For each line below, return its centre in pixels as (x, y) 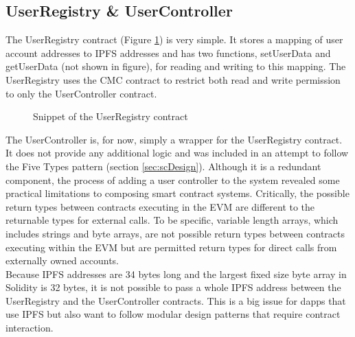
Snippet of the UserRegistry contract (111, 116)
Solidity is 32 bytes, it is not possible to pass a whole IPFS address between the (173, 287)
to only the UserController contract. (81, 93)
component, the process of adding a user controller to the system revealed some (173, 179)
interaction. (30, 328)
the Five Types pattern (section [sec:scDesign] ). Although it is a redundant (163, 166)
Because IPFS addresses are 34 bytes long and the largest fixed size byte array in (176, 274)
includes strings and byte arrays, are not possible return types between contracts (175, 233)
